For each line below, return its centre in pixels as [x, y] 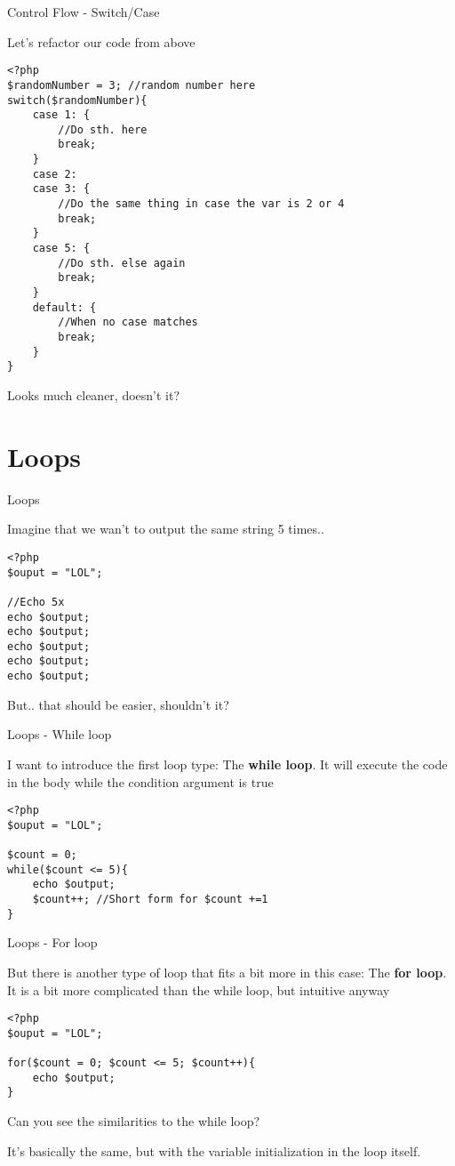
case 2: [55, 174]
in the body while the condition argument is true [140, 781]
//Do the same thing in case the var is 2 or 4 [201, 204]
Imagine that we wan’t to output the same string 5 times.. [166, 529]
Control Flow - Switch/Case [84, 12]
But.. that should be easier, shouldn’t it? [118, 704]
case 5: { [61, 249]
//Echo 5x [36, 602]
